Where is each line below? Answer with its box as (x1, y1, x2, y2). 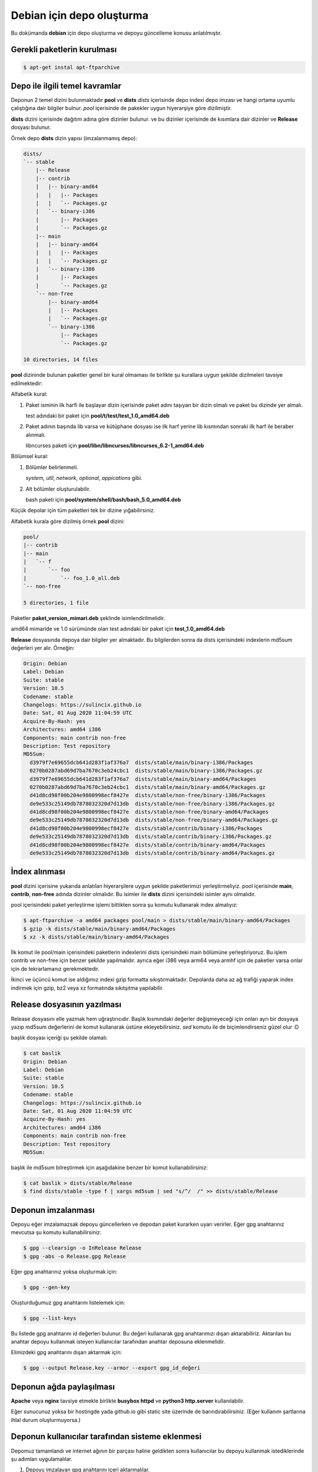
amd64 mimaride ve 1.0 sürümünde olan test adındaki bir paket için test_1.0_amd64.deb (11, 625, 225, 632)
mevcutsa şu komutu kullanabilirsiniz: (11, 1229, 102, 1236)
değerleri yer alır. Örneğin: (11, 645, 75, 652)
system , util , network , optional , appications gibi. (25, 475, 143, 482)
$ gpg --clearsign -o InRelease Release (23, 1245, 141, 1251)
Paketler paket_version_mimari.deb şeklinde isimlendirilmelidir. (11, 614, 165, 621)
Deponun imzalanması (11, 1205, 95, 1215)
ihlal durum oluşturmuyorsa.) (11, 1416, 81, 1423)
